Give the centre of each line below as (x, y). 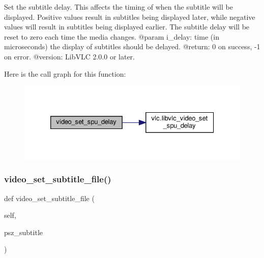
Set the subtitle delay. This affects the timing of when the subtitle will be (119, 7)
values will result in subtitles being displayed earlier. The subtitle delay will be (127, 27)
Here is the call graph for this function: (65, 73)
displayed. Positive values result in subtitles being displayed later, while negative (130, 17)
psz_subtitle (23, 232)
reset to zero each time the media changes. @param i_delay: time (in (112, 36)
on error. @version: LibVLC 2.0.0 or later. (69, 56)
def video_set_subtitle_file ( (49, 198)
